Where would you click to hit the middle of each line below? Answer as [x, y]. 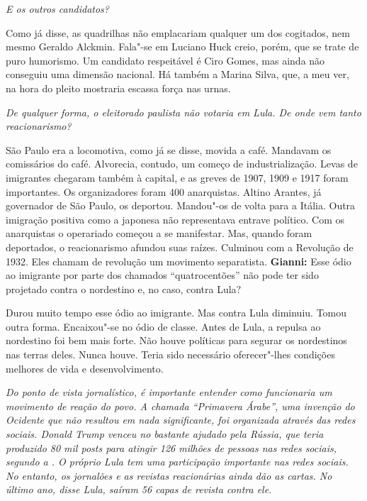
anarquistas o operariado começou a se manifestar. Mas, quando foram [159, 233]
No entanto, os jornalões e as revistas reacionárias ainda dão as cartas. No [169, 475]
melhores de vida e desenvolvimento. [85, 368]
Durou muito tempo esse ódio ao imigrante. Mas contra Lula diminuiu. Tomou [176, 313]
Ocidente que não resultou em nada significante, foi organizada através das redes [181, 420]
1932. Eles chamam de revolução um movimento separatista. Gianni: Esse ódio [179, 261]
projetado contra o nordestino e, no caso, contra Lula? [124, 288]
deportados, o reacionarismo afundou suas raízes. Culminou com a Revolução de [180, 247]
